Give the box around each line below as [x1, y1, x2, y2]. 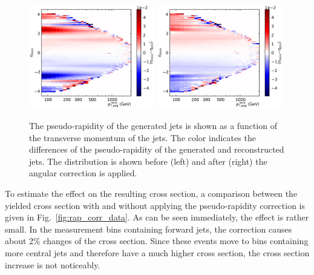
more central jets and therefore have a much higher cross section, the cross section [5, 246, 310, 259]
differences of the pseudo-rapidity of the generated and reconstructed [29, 143, 284, 156]
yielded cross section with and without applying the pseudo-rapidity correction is [5, 199, 306, 211]
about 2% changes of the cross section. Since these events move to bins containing [5, 234, 309, 247]
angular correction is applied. [29, 167, 137, 179]
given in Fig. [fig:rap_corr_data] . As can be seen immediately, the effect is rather [5, 211, 309, 224]
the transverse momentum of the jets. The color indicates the [29, 131, 256, 144]
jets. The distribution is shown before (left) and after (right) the [29, 154, 267, 167]
